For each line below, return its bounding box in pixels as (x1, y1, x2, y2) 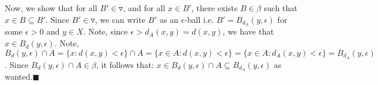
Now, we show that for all (5, 2, 97, 13)
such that (264, 2, 298, 13)
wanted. (5, 70, 33, 83)
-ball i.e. (184, 13, 214, 25)
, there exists (191, 2, 238, 13)
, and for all (123, 2, 166, 13)
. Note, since (83, 25, 128, 38)
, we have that (222, 25, 274, 38)
